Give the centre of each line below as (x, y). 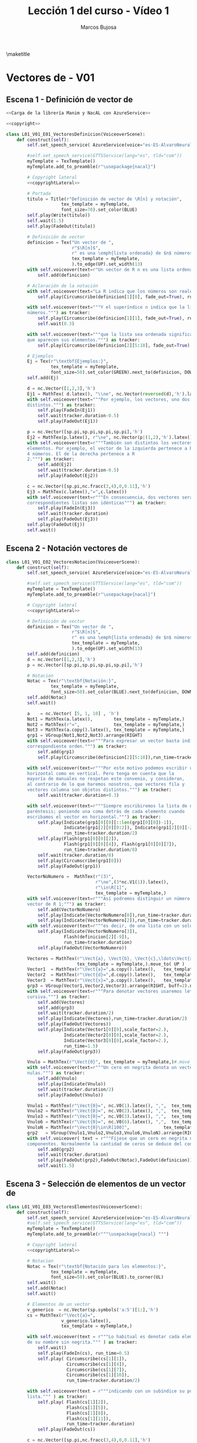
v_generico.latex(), (86, 1321)
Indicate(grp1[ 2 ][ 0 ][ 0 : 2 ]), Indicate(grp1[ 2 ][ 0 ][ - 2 (128, 828)
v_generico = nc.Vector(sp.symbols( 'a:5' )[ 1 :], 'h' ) (93, 1310)
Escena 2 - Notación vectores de (67, 548)
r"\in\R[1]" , (111, 888)
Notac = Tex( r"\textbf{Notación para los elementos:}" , (97, 1266)
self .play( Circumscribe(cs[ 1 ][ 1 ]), (82, 1359)
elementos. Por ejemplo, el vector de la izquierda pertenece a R (110, 448)
